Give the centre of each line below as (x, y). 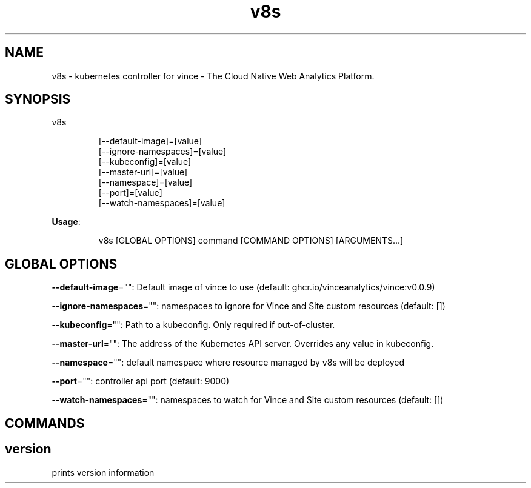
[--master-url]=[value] (143, 172)
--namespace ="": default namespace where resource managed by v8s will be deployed (228, 363)
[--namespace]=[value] (145, 182)
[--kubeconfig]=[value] (145, 162)
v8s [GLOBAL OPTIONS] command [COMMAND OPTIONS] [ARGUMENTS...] (251, 241)
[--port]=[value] (130, 193)
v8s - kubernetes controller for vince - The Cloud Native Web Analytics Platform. (213, 76)
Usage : (66, 222)
